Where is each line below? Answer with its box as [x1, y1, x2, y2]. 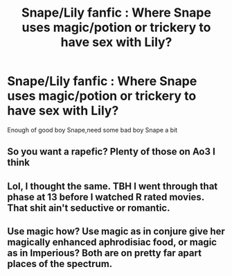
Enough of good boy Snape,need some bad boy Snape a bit [7, 126, 178, 134]
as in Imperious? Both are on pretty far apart [7, 248, 202, 259]
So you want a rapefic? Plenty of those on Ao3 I [7, 146, 216, 157]
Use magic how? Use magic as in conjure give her [7, 225, 225, 237]
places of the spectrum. [7, 258, 113, 270]
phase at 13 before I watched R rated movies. [7, 191, 204, 202]
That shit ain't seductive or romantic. [7, 202, 170, 214]
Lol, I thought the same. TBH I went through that [7, 180, 218, 192]
